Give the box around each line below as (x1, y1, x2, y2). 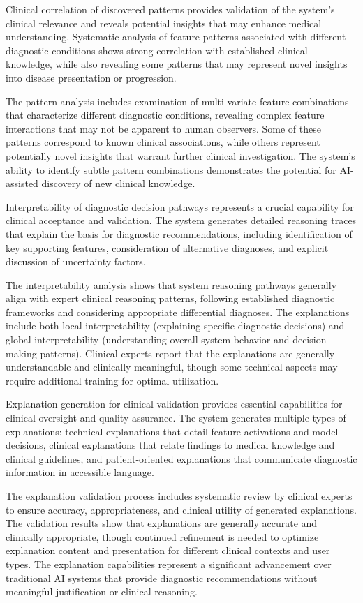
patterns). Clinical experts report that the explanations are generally (40, 345, 335, 360)
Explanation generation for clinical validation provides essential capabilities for (6, 396, 343, 411)
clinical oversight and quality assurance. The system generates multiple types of (6, 410, 346, 425)
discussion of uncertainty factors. (6, 254, 146, 269)
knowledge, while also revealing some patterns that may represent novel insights (6, 57, 348, 71)
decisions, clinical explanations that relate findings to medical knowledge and (6, 438, 335, 452)
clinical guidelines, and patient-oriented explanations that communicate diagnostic (6, 451, 357, 466)
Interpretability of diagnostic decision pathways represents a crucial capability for (6, 199, 354, 214)
